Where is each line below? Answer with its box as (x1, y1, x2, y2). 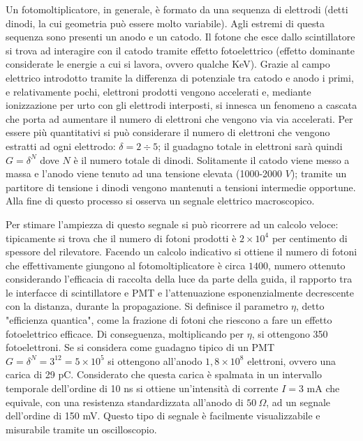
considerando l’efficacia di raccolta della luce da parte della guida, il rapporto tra (6, 271, 353, 286)
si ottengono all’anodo (108, 353, 202, 368)
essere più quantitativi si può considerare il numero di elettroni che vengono (6, 125, 330, 140)
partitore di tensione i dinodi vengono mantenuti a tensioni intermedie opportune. (6, 179, 356, 194)
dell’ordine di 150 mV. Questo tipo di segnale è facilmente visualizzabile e (6, 408, 320, 423)
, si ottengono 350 (251, 326, 328, 341)
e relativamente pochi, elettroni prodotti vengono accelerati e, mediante (6, 84, 311, 98)
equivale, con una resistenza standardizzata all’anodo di (6, 394, 244, 409)
